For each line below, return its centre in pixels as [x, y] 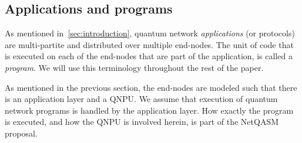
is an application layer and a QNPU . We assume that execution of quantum [141, 99]
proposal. [21, 133]
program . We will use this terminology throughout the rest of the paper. [134, 67]
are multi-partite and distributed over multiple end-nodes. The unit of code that [149, 44]
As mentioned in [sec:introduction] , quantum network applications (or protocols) [150, 33]
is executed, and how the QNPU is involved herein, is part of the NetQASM [142, 122]
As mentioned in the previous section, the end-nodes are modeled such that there [151, 87]
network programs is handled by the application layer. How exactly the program [149, 110]
